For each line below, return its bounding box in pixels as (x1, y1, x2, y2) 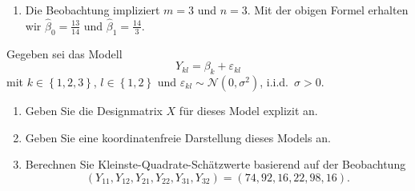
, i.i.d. (260, 74, 289, 90)
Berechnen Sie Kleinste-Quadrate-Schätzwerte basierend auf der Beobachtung (25, 156, 406, 173)
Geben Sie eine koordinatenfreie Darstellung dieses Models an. (25, 129, 331, 145)
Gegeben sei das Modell (6, 45, 123, 62)
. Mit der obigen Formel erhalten (247, 2, 409, 18)
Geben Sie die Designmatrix (25, 102, 163, 118)
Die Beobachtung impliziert (25, 2, 160, 18)
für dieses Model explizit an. (179, 102, 318, 118)
